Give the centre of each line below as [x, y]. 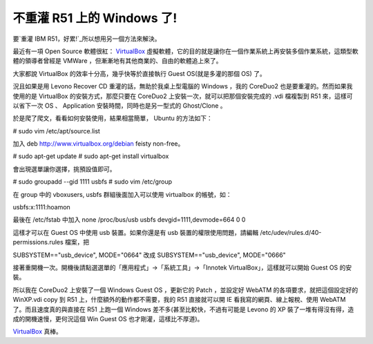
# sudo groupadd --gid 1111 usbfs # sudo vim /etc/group [93, 182]
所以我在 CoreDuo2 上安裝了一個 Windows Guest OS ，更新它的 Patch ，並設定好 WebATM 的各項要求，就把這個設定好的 [185, 289]
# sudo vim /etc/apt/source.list [56, 131]
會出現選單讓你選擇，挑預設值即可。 [64, 169]
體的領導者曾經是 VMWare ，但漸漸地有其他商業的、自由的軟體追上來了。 [117, 61]
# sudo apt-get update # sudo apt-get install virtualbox [91, 156]
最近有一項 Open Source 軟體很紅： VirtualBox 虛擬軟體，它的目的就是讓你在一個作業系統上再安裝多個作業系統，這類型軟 [185, 51]
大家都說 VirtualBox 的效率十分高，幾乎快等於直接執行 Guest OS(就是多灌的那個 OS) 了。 [139, 73]
